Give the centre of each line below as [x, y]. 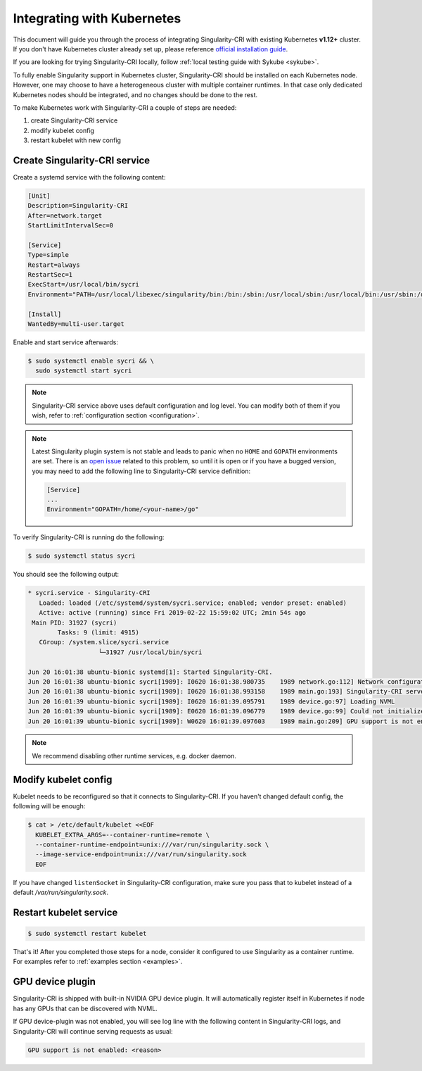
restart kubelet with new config [76, 140]
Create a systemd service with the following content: [89, 177]
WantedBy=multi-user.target [76, 324]
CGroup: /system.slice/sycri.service [104, 642]
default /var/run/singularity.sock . [61, 892]
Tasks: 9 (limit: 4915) [98, 632]
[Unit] [39, 196]
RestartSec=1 [50, 275]
